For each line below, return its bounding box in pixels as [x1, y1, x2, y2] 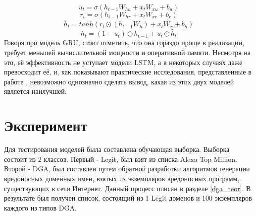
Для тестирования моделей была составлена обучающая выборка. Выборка [4, 144, 230, 154]
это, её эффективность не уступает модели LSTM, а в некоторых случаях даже [4, 57, 243, 67]
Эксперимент [4, 115, 88, 136]
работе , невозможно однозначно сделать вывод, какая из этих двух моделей [4, 76, 234, 86]
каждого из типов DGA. [4, 202, 77, 213]
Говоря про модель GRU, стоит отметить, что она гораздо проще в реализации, [4, 37, 244, 48]
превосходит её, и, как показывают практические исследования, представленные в [4, 67, 252, 77]
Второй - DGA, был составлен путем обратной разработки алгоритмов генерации [4, 163, 250, 174]
